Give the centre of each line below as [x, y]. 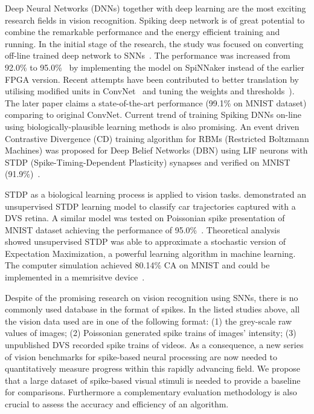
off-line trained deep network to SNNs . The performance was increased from [148, 55]
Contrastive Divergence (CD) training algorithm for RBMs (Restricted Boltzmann [157, 138]
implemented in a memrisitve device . [75, 277]
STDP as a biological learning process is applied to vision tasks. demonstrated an [155, 194]
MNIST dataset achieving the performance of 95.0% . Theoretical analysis [143, 229]
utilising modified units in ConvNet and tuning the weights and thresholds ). [150, 91]
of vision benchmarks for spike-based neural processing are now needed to [141, 356]
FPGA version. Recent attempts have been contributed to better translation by [152, 79]
